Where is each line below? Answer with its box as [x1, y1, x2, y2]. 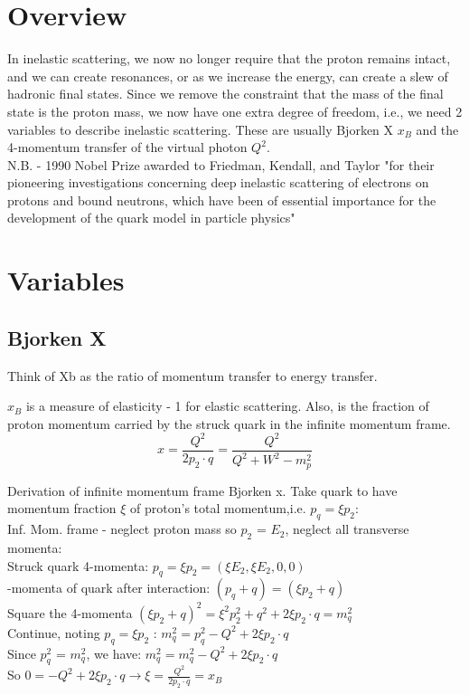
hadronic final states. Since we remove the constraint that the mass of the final [7, 84, 444, 103]
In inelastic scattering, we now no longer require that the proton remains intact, [7, 49, 451, 68]
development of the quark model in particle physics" [7, 208, 295, 227]
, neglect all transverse [285, 519, 409, 538]
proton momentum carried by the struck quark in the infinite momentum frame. [7, 414, 451, 433]
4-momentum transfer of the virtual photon [7, 138, 248, 157]
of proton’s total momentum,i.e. [130, 499, 306, 518]
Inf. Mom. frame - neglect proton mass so [7, 519, 237, 538]
